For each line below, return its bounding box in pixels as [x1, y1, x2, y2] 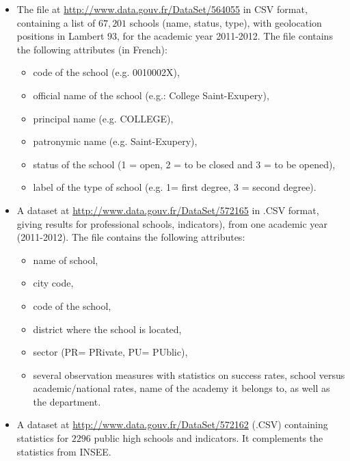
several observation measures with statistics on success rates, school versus [33, 367, 345, 382]
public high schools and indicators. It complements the [94, 431, 323, 445]
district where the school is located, [33, 321, 182, 336]
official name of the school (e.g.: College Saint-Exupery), [33, 88, 269, 102]
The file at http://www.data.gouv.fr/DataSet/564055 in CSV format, [16, 2, 308, 16]
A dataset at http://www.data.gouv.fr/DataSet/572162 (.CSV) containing [16, 417, 328, 432]
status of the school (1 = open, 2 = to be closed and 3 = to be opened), [33, 157, 336, 171]
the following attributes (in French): [16, 42, 167, 56]
